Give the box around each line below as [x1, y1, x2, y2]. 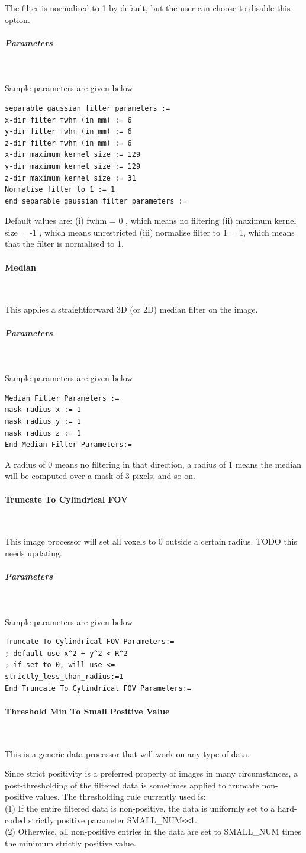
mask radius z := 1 [5, 429, 81, 437]
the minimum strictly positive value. [5, 836, 136, 849]
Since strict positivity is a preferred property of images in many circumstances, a [5, 767, 298, 780]
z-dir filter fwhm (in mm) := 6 [5, 139, 132, 147]
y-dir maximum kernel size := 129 [5, 162, 141, 170]
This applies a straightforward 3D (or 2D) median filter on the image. [5, 303, 258, 316]
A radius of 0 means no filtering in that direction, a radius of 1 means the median [5, 458, 301, 470]
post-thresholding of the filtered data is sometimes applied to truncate [5, 778, 259, 791]
